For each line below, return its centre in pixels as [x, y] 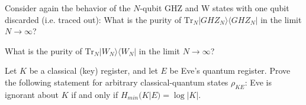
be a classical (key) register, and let [94, 70]
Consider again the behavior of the [68, 8]
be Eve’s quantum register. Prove [230, 70]
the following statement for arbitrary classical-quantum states [117, 82]
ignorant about [32, 94]
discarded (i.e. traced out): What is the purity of [93, 19]
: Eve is [258, 82]
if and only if [95, 94]
